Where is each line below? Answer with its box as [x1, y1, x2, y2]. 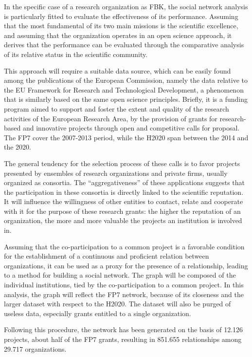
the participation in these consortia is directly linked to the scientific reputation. [4, 187, 244, 197]
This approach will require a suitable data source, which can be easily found [4, 65, 231, 75]
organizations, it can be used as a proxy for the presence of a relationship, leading [4, 260, 248, 270]
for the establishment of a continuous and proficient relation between [4, 251, 209, 261]
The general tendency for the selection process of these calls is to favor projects [4, 158, 240, 168]
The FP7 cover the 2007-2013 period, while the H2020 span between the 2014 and [4, 132, 249, 142]
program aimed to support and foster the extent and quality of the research [4, 103, 229, 113]
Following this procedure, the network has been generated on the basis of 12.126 [4, 324, 243, 335]
